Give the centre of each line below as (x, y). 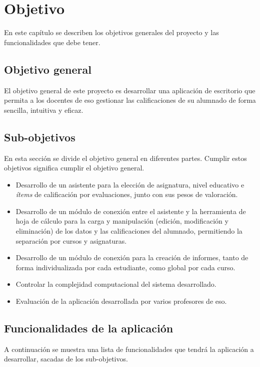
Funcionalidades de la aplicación (89, 328)
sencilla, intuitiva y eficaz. (44, 110)
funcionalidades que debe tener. (52, 42)
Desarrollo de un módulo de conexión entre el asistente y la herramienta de (131, 211)
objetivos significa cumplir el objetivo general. (74, 168)
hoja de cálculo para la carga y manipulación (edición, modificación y (122, 221)
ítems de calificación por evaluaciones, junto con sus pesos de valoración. (127, 194)
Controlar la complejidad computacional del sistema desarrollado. (116, 284)
